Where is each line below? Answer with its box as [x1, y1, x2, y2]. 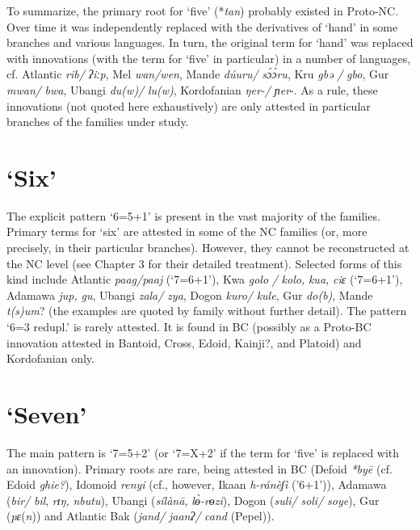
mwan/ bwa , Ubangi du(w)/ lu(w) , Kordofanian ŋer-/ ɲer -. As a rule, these [6, 81, 378, 98]
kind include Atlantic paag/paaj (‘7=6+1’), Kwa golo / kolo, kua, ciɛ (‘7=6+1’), [6, 271, 403, 288]
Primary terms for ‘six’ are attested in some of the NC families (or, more [6, 223, 367, 240]
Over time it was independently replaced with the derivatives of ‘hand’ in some [6, 18, 398, 35]
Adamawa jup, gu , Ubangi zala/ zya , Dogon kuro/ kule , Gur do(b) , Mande [6, 286, 373, 303]
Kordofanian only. [6, 350, 94, 367]
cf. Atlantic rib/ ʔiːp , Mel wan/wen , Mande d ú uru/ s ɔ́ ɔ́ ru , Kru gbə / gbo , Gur [6, 65, 389, 82]
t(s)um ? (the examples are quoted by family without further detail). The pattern [6, 302, 407, 319]
